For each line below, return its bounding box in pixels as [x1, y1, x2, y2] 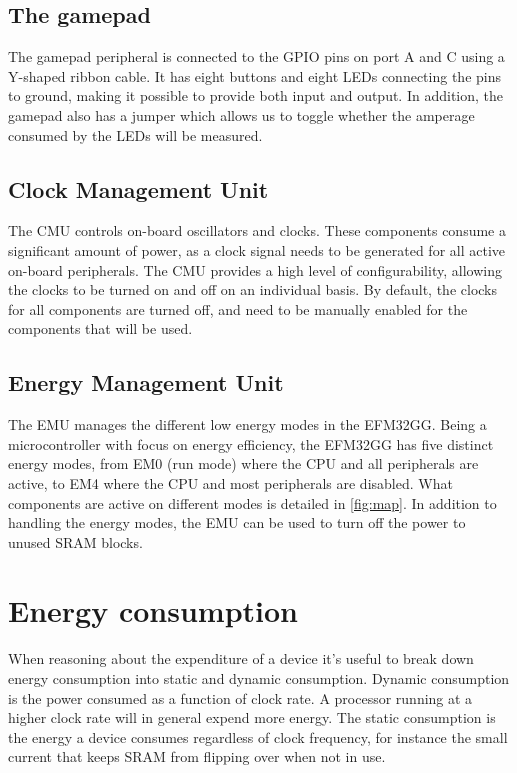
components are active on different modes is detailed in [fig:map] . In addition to [8, 492, 497, 513]
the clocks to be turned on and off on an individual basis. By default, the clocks [8, 279, 498, 300]
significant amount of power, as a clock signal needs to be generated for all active [8, 239, 505, 260]
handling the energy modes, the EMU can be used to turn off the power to [8, 512, 466, 533]
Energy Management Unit [8, 367, 284, 398]
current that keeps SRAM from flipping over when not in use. [8, 746, 386, 767]
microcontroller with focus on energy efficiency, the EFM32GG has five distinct [8, 433, 494, 454]
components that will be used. [8, 318, 193, 339]
